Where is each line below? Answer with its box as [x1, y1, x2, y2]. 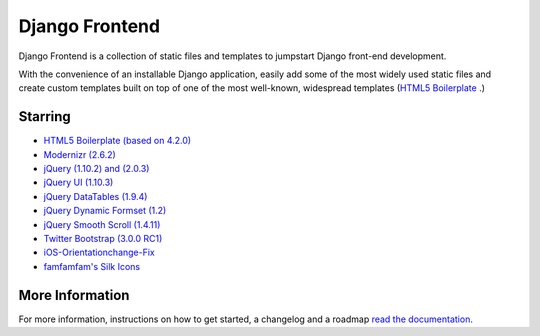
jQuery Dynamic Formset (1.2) [43, 205, 167, 217]
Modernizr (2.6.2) [43, 148, 117, 160]
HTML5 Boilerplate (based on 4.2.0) [43, 135, 192, 147]
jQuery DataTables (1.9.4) [43, 190, 148, 202]
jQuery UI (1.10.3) [43, 176, 114, 189]
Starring [18, 108, 72, 125]
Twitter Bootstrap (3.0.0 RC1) [43, 232, 163, 244]
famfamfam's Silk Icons [43, 260, 140, 272]
